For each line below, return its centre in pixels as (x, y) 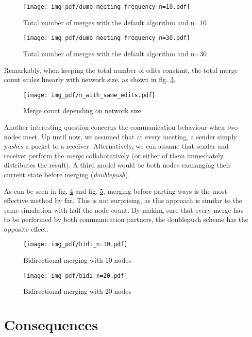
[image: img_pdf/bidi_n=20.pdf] (76, 276)
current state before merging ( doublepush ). (67, 174)
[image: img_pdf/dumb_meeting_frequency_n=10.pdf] (107, 7)
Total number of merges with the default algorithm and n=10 (115, 22)
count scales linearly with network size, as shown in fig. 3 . (90, 79)
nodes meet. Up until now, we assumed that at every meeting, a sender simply (120, 136)
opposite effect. (26, 228)
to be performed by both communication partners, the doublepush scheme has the (126, 219)
